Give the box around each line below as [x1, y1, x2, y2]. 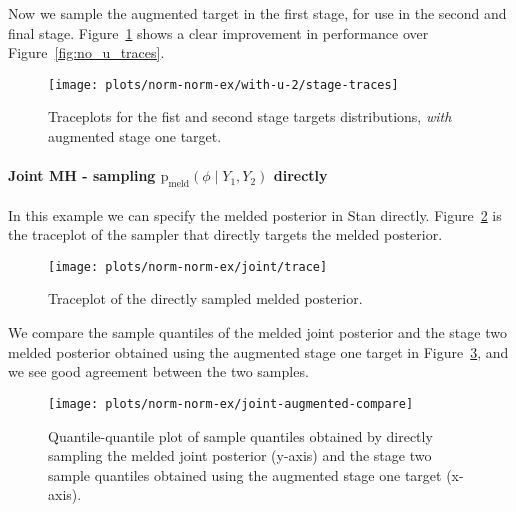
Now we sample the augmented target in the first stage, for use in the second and [8, 3, 507, 23]
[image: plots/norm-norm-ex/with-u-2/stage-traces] [48, 77, 399, 92]
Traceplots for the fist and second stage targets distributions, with [48, 106, 452, 127]
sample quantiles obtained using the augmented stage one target [48, 464, 442, 485]
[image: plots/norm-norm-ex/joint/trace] [48, 259, 328, 274]
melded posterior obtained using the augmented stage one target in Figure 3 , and [8, 341, 509, 362]
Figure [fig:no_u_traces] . [8, 42, 165, 63]
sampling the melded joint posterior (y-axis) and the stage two [48, 445, 432, 466]
